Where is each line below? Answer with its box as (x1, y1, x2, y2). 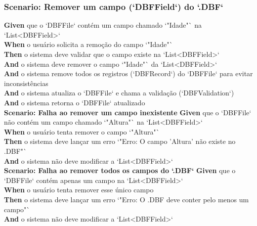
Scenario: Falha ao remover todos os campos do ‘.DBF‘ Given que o (4, 165, 236, 176)
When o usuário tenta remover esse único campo (4, 184, 154, 195)
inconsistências (4, 78, 48, 88)
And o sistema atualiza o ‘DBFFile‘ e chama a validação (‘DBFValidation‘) (4, 88, 234, 98)
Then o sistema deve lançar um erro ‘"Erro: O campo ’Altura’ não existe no (4, 136, 236, 146)
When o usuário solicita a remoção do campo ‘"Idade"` (4, 39, 173, 49)
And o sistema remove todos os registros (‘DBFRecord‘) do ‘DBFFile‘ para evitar (4, 68, 253, 79)
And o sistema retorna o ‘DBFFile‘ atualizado (4, 97, 145, 107)
